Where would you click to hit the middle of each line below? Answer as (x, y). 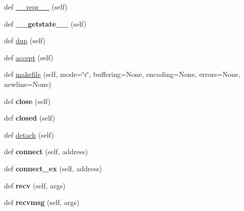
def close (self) (27, 101)
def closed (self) (30, 118)
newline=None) (28, 84)
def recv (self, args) (35, 185)
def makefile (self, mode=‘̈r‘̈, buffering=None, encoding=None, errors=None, (122, 74)
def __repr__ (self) (36, 7)
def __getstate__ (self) (45, 23)
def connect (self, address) (46, 151)
